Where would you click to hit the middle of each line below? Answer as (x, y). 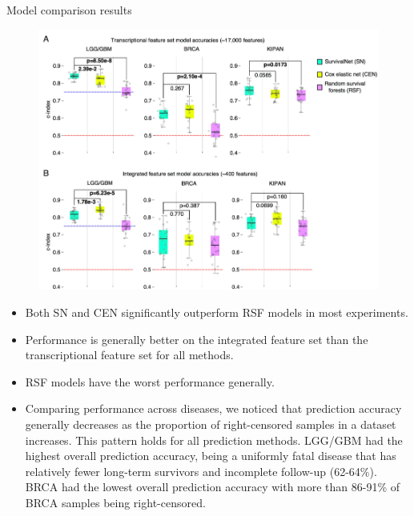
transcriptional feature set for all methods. (129, 355)
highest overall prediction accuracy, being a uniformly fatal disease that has (211, 456)
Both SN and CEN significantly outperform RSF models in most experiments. (217, 312)
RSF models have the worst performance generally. (150, 381)
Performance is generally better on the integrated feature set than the (197, 339)
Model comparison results (69, 10)
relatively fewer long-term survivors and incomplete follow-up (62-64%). (201, 471)
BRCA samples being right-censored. (115, 502)
